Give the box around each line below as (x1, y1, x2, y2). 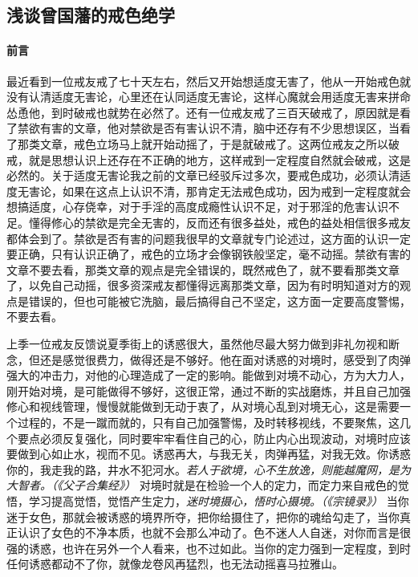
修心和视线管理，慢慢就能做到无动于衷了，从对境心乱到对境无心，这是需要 (6, 398, 400, 415)
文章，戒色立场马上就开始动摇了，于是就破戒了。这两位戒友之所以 (39, 135, 388, 152)
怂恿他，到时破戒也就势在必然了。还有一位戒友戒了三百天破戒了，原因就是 (6, 104, 400, 120)
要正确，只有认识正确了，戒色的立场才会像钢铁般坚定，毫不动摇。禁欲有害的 (6, 246, 411, 262)
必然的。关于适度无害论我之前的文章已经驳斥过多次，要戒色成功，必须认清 (6, 167, 400, 184)
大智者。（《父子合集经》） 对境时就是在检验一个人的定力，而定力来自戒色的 (6, 477, 398, 494)
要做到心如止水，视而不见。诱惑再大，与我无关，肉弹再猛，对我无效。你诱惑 (6, 445, 411, 462)
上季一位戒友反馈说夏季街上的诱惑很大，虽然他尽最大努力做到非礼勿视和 (6, 335, 388, 352)
